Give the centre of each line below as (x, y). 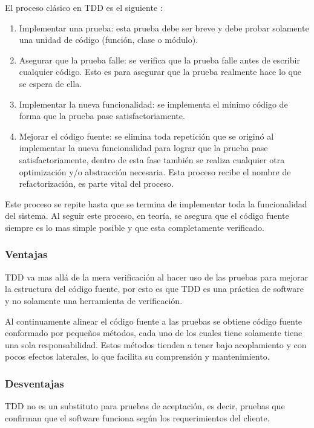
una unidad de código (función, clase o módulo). (109, 40)
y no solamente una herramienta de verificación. (94, 300)
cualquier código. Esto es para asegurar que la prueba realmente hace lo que (160, 72)
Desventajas (34, 383)
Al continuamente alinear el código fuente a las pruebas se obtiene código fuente (154, 321)
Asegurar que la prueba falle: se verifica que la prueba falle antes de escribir (159, 60)
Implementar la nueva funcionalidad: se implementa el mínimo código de (153, 104)
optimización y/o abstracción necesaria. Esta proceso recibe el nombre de (155, 171)
